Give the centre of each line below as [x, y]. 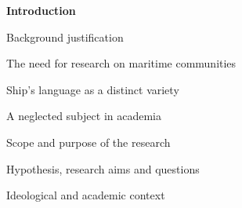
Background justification [65, 36]
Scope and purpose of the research [88, 142]
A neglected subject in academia [84, 116]
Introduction [41, 10]
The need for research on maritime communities [121, 63]
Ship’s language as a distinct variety [93, 89]
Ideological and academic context [86, 195]
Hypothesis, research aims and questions [103, 168]
